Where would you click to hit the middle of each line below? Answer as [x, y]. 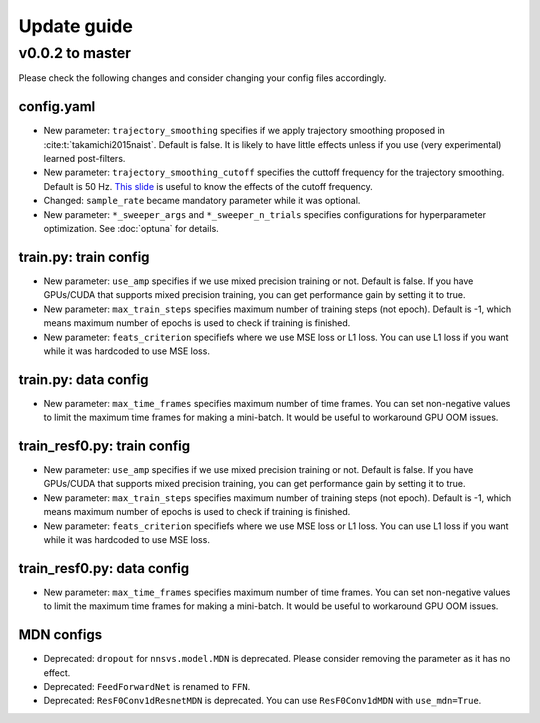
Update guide [76, 26]
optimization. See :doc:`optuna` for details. [131, 229]
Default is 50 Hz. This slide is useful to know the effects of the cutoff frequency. [208, 186]
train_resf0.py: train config [104, 446]
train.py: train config [84, 256]
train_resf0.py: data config [104, 568]
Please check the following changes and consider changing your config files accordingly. [202, 78]
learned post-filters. [84, 159]
